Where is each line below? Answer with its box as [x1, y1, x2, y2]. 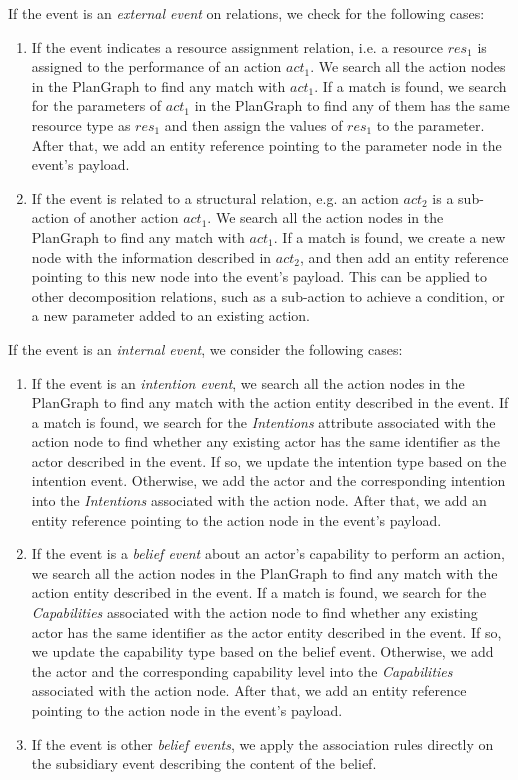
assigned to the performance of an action [31, 56, 282, 77]
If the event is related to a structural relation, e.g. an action [31, 187, 399, 208]
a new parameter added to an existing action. [31, 305, 311, 326]
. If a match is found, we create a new [273, 226, 506, 247]
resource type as [31, 114, 131, 135]
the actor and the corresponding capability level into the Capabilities [31, 660, 453, 681]
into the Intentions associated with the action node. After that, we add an [31, 490, 487, 511]
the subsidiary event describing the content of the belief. [31, 753, 377, 774]
